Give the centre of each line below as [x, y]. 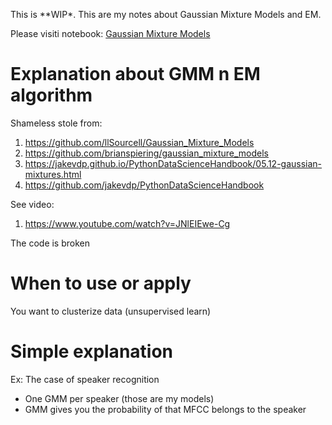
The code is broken [50, 243]
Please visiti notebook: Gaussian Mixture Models [110, 33]
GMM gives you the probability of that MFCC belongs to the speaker [165, 409]
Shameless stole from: [56, 123]
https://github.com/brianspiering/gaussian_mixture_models [147, 153]
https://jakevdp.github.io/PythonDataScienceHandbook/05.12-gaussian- [173, 163]
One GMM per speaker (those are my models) [119, 398]
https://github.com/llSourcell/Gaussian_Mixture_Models [139, 142]
